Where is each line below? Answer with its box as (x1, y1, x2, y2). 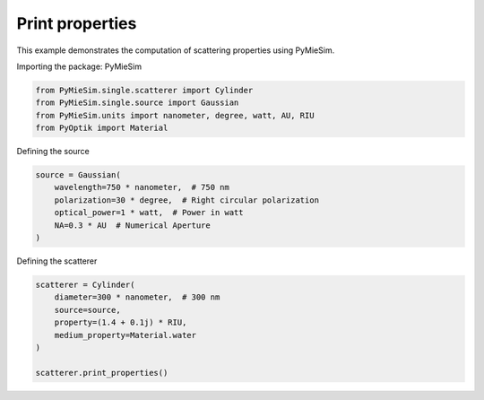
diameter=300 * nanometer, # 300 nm (54, 292, 220, 302)
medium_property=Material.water (54, 330, 197, 340)
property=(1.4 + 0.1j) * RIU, (54, 317, 187, 327)
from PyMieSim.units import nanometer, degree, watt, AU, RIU (35, 110, 315, 120)
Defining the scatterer (16, 256, 98, 266)
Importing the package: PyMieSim (16, 61, 143, 72)
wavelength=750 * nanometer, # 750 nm (54, 182, 230, 193)
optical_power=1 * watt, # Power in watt (54, 207, 244, 218)
